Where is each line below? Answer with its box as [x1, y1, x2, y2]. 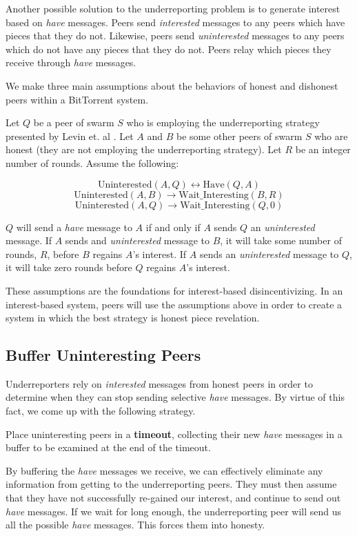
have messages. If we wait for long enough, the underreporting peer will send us [6, 504, 342, 518]
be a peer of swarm [33, 115, 114, 130]
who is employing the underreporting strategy [126, 115, 320, 130]
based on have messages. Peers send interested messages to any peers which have [6, 14, 345, 29]
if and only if [145, 219, 201, 234]
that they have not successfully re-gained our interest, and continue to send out [6, 490, 341, 505]
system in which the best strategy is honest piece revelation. [6, 310, 260, 325]
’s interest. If [132, 246, 187, 261]
